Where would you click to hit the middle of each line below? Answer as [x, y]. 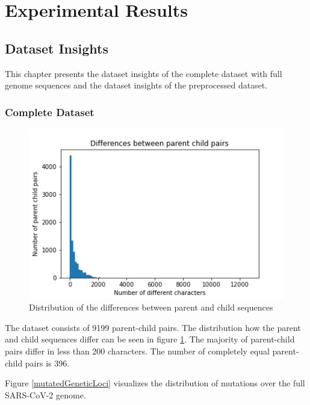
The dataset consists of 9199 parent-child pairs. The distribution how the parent [153, 327]
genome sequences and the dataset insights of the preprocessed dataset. [136, 85]
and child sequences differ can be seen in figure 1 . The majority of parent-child [150, 339]
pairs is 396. [47, 363]
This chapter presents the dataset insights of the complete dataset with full [144, 73]
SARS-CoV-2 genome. [45, 394]
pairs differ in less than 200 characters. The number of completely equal [137, 351]
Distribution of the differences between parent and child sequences [151, 307]
